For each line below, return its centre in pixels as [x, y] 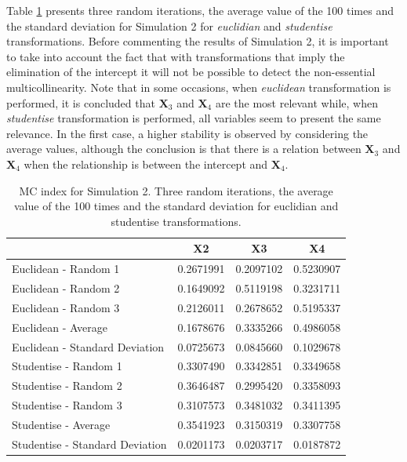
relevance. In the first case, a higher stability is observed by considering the [187, 133]
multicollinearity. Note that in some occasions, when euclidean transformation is [199, 87]
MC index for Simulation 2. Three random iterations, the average [176, 190]
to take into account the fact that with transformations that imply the [176, 56]
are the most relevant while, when [296, 102]
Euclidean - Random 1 [66, 269]
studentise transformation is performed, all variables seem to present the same [194, 118]
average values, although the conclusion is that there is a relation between [184, 149]
